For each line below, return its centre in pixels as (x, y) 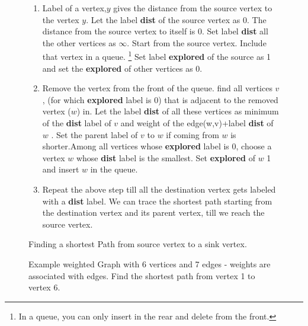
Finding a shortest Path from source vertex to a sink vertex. (138, 244)
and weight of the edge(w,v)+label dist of (197, 123)
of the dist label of (77, 123)
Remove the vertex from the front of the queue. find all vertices (157, 88)
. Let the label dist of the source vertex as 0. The (176, 19)
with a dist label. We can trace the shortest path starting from (157, 201)
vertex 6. (44, 287)
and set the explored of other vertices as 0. (122, 68)
